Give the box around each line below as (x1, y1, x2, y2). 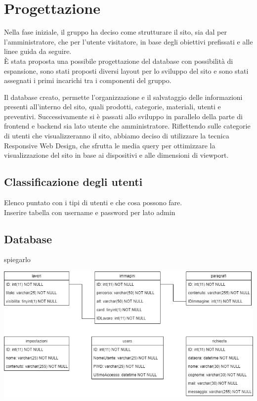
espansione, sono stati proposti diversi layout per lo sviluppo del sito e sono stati (4, 65, 249, 76)
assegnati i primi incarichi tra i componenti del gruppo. (4, 75, 171, 86)
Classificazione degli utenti (4, 174, 143, 189)
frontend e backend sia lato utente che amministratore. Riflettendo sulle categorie (4, 121, 251, 131)
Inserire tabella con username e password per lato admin (4, 207, 175, 217)
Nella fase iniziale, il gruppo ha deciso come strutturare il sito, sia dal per (4, 27, 227, 37)
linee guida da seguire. (4, 46, 72, 56)
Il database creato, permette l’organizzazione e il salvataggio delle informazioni (4, 91, 243, 102)
